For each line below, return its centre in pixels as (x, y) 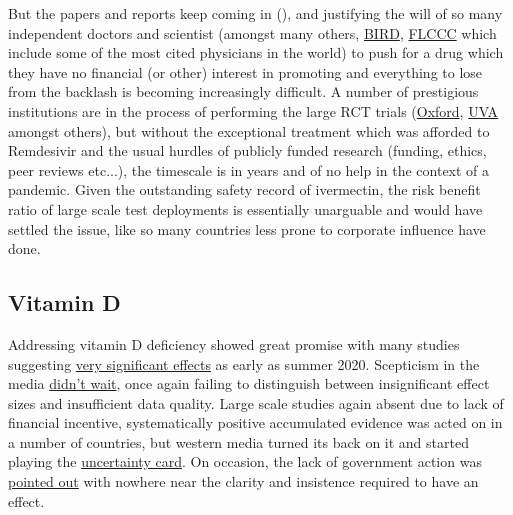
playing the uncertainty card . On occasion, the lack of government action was (245, 461)
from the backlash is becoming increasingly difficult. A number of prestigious (243, 91)
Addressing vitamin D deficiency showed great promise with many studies (234, 343)
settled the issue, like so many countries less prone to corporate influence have (247, 228)
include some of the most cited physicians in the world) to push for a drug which (256, 52)
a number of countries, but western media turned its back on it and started (238, 441)
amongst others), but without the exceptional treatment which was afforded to (249, 130)
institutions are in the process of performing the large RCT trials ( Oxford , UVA (253, 110)
